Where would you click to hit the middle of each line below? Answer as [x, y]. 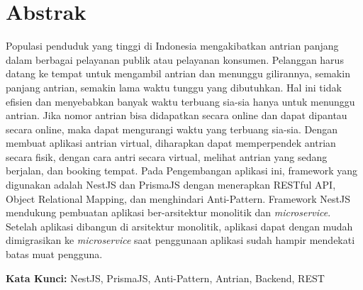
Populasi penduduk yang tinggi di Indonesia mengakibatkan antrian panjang [172, 46]
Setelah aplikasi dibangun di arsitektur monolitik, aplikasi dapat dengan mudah [179, 226]
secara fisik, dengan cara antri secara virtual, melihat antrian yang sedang [167, 156]
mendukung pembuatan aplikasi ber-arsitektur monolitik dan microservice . [168, 212]
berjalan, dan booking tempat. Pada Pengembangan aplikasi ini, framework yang [182, 171]
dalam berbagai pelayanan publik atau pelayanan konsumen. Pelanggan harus [175, 59]
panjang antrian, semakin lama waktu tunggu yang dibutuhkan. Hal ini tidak [174, 87]
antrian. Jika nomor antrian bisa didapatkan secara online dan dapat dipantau [177, 115]
